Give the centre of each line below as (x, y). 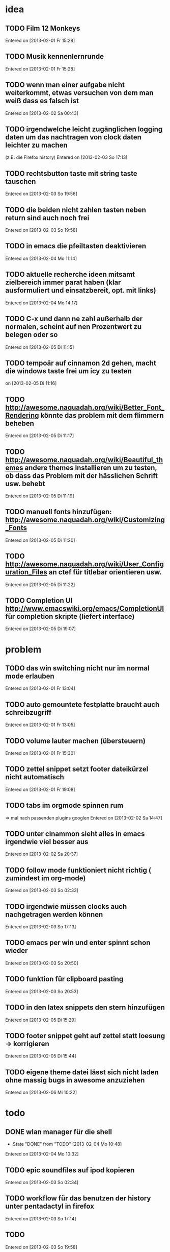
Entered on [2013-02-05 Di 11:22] (40, 584)
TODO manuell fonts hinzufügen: (59, 512)
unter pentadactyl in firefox (50, 1206)
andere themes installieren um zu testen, (91, 467)
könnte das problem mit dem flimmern (102, 415)
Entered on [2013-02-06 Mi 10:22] (41, 1092)
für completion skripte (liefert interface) (70, 616)
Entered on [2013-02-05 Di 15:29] (41, 1020)
